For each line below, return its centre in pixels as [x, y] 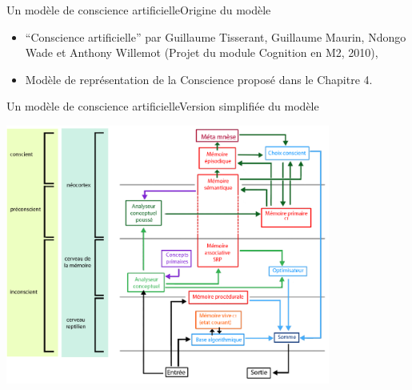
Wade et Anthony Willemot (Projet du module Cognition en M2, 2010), [202, 52]
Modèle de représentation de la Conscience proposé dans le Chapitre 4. [199, 79]
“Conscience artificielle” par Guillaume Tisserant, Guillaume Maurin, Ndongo [216, 36]
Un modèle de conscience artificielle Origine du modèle [139, 10]
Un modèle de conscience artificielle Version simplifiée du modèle [163, 106]
